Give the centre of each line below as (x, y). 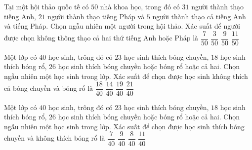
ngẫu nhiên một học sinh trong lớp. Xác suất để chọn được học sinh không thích (126, 76)
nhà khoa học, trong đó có (140, 6)
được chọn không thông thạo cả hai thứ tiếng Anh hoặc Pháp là (101, 38)
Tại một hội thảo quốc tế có (46, 6)
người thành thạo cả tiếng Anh (199, 16)
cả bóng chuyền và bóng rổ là (49, 88)
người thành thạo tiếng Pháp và (96, 16)
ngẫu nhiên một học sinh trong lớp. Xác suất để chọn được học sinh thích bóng (124, 126)
